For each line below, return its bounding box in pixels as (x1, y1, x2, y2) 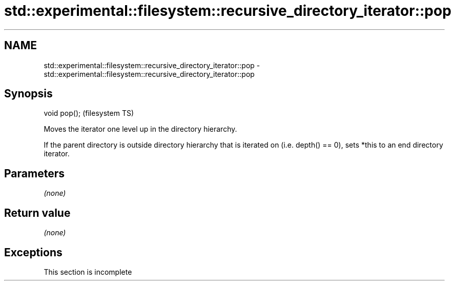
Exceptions (4, 246, 63, 259)
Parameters (4, 167, 65, 180)
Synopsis (4, 87, 53, 100)
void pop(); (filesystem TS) (44, 109, 134, 118)
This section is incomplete (44, 267, 132, 276)
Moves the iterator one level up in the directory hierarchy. (44, 125, 237, 134)
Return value (4, 206, 71, 219)
